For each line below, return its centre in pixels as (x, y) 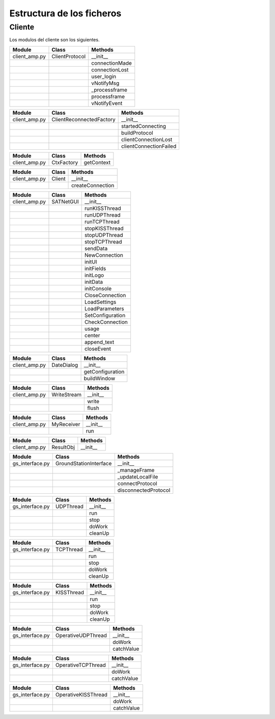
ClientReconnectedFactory (84, 119)
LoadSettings (100, 302)
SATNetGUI (65, 201)
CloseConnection (105, 295)
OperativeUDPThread (81, 635)
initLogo (94, 275)
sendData (96, 248)
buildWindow (100, 378)
